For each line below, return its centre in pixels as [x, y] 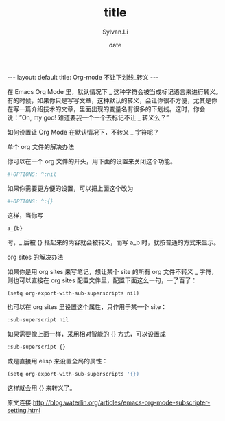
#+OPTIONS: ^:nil [32, 174]
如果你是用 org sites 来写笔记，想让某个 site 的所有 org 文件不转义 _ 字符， [113, 271]
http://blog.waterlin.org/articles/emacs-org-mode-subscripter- [122, 402]
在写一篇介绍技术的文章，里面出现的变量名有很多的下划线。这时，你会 [106, 109]
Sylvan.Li [115, 32]
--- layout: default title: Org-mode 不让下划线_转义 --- [83, 77]
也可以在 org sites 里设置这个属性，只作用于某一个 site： [87, 307]
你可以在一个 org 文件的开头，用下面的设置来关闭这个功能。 [92, 161]
